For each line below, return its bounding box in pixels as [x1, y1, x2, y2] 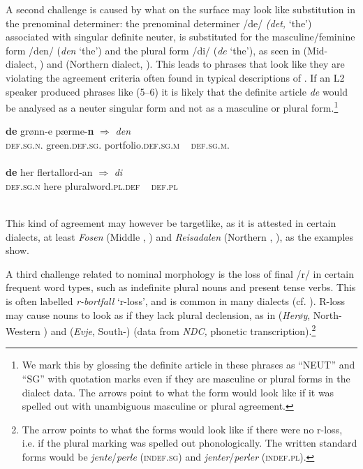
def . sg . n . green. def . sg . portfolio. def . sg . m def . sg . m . [6, 137, 230, 151]
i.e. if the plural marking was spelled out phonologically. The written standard [22, 435, 357, 450]
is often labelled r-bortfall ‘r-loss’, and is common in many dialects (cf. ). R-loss [6, 293, 346, 308]
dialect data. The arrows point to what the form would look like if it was [22, 385, 334, 399]
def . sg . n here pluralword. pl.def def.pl [6, 178, 178, 193]
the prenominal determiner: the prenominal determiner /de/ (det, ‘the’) [6, 15, 312, 30]
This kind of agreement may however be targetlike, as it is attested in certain [6, 215, 336, 230]
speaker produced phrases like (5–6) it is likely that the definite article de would [6, 84, 348, 98]
